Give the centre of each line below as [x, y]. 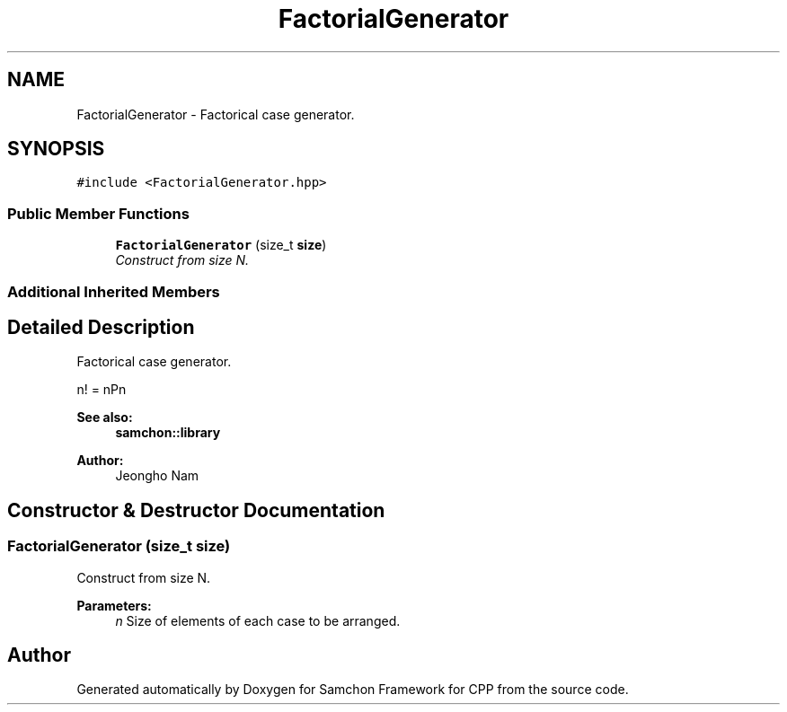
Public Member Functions [98, 213]
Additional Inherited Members [114, 291]
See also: [105, 418]
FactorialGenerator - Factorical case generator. [216, 114]
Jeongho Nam [157, 476]
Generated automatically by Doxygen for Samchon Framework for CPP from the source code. [353, 690]
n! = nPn [102, 390]
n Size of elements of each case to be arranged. [258, 620]
